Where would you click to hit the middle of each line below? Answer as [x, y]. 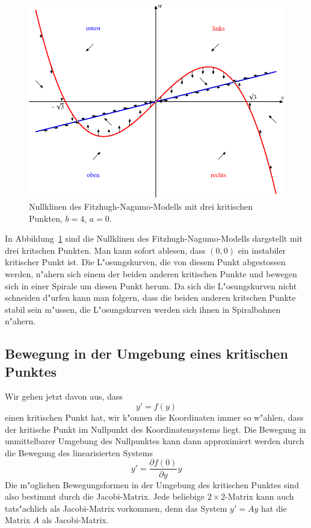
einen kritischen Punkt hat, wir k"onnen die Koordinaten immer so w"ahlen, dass [154, 417]
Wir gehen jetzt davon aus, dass [64, 396]
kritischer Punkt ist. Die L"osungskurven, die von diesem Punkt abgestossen [145, 262]
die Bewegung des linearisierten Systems [79, 452]
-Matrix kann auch [260, 496]
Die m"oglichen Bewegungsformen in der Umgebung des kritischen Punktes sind [152, 484]
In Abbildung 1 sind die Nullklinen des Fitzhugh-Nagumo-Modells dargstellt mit [154, 238]
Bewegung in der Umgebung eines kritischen [146, 354]
